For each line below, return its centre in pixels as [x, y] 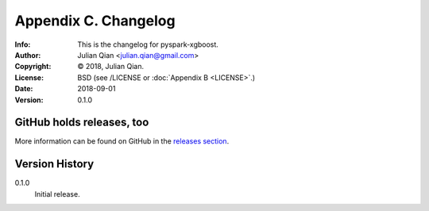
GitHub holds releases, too [82, 123]
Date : [24, 89]
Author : [28, 55]
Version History [54, 164]
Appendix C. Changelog [95, 21]
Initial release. [57, 194]
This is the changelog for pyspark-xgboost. [148, 44]
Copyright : [33, 67]
